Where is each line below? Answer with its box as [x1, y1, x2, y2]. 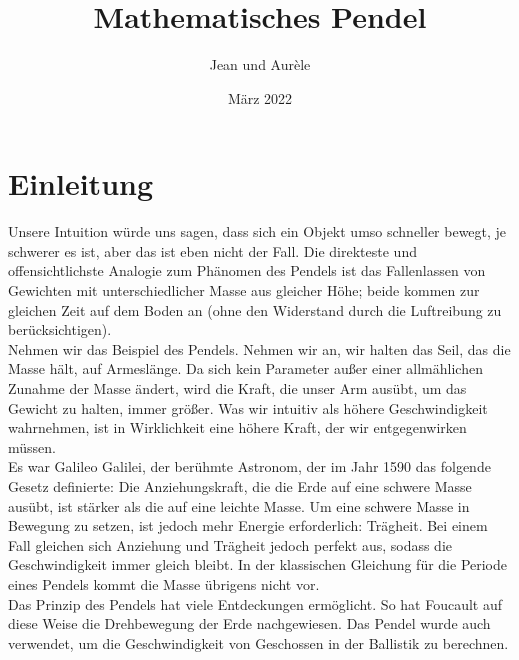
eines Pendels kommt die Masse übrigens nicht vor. [8, 573, 320, 594]
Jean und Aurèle [209, 54, 311, 75]
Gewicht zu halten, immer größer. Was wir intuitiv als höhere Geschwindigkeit [8, 397, 488, 418]
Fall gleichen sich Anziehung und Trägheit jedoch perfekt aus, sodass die [8, 534, 453, 555]
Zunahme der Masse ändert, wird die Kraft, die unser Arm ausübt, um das [8, 378, 467, 398]
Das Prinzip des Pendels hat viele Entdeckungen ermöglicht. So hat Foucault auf [8, 593, 503, 614]
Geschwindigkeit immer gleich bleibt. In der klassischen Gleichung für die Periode [8, 554, 508, 575]
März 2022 [227, 87, 293, 108]
